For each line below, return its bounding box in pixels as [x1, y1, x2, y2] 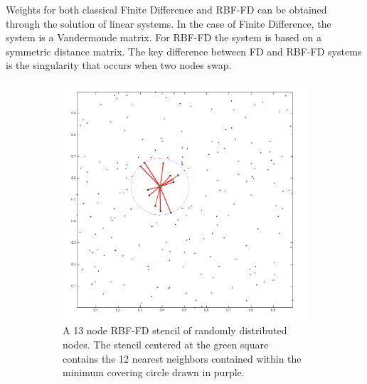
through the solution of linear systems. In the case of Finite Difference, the [6, 16, 331, 31]
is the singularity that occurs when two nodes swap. [6, 58, 232, 73]
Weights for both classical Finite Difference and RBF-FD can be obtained [6, 2, 327, 16]
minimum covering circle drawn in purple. [63, 365, 245, 380]
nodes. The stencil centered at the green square [63, 337, 269, 352]
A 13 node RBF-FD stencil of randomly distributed [63, 323, 287, 338]
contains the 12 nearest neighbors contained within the [63, 351, 302, 366]
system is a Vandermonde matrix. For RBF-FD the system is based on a [6, 30, 321, 45]
